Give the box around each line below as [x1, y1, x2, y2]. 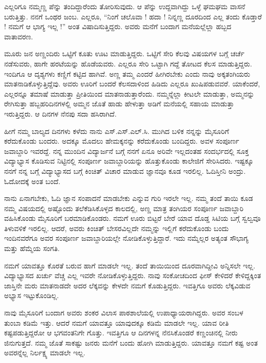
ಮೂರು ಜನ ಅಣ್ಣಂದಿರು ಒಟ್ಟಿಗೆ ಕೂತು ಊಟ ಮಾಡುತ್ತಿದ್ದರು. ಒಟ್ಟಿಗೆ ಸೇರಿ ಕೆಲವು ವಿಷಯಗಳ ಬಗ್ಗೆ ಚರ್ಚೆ [4, 48, 245, 59]
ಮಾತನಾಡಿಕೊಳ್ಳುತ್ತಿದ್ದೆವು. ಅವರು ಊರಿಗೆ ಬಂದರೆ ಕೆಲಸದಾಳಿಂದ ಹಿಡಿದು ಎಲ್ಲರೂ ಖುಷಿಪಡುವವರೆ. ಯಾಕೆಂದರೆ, [4, 78, 260, 89]
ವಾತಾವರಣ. [4, 31, 33, 41]
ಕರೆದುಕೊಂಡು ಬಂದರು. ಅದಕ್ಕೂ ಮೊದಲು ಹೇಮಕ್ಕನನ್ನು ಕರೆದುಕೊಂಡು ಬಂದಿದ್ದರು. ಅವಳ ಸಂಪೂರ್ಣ [4, 135, 239, 146]
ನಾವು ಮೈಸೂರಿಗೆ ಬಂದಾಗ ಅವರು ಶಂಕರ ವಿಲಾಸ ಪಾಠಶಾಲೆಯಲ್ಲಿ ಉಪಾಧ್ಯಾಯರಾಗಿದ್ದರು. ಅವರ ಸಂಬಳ [4, 307, 243, 318]
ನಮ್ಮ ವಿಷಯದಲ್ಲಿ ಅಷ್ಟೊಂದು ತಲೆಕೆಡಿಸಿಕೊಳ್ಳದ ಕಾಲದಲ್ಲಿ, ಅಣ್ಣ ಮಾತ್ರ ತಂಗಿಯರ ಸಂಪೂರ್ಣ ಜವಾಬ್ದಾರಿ [4, 202, 243, 213]
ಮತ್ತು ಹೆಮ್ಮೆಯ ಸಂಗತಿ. [4, 243, 60, 254]
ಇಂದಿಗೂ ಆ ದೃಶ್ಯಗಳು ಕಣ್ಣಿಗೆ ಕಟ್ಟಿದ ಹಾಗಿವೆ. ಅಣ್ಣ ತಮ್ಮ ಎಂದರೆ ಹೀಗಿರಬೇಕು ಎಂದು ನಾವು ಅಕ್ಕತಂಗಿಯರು [4, 68, 250, 79]
